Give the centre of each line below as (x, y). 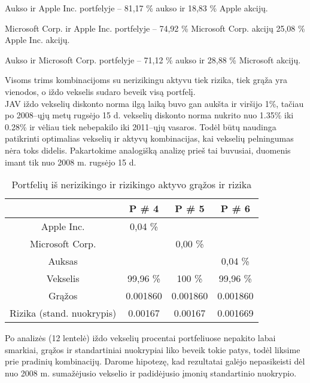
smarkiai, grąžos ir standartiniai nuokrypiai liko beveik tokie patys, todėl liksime (153, 349)
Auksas (63, 261)
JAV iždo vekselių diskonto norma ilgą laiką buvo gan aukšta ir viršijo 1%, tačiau (154, 103)
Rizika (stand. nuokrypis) (63, 313)
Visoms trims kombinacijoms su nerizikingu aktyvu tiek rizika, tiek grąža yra (146, 80)
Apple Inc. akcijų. (37, 40)
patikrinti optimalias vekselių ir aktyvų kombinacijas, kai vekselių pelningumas (149, 138)
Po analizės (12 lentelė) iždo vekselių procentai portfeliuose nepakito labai (140, 338)
